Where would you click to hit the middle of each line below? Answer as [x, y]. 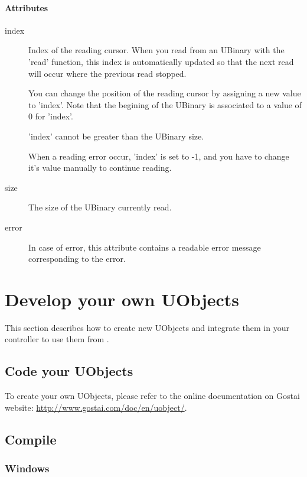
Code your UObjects [69, 371]
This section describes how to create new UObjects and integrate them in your [147, 327]
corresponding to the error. [77, 259]
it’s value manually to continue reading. [100, 168]
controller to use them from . [57, 339]
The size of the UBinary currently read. [100, 207]
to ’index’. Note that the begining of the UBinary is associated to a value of [165, 104]
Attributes [27, 7]
